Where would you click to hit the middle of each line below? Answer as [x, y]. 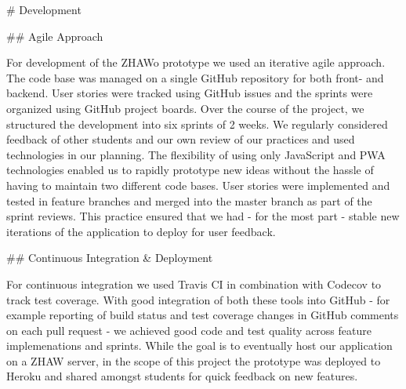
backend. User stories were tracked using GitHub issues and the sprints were [190, 93]
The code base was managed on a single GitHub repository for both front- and [195, 77]
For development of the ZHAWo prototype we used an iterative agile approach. [196, 62]
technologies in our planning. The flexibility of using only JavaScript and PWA [196, 154]
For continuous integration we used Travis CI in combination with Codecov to [194, 284]
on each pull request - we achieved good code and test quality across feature [189, 330]
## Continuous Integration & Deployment [110, 258]
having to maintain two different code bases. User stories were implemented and [198, 185]
